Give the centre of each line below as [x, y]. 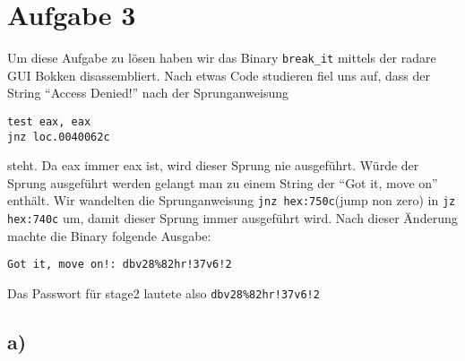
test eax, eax [49, 121]
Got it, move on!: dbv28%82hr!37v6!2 [120, 265]
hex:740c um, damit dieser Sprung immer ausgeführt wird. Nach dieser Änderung [232, 218]
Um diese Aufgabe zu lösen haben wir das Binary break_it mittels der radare [222, 58]
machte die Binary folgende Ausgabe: [109, 235]
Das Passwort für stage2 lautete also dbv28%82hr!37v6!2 [164, 293]
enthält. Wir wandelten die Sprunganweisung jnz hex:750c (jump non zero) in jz [232, 200]
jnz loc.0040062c [59, 137]
